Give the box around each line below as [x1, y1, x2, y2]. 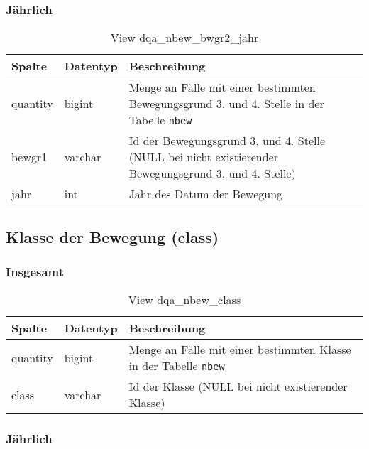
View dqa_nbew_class [128, 291, 241, 308]
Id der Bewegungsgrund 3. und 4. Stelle [128, 132, 326, 149]
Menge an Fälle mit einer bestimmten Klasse [128, 341, 351, 358]
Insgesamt [6, 262, 65, 280]
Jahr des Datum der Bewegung [128, 185, 283, 202]
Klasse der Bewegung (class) [6, 225, 219, 247]
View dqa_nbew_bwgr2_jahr [110, 29, 259, 46]
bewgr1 [11, 148, 48, 166]
